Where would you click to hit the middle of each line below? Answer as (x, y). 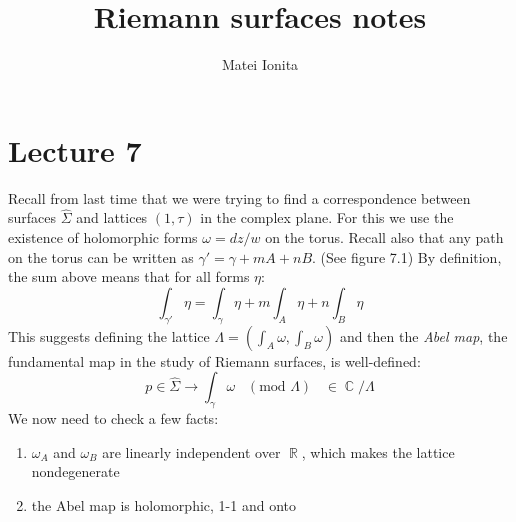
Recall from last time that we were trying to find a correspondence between (239, 197)
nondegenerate (75, 471)
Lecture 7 (75, 149)
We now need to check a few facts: (113, 418)
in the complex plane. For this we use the (327, 217)
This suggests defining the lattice (109, 335)
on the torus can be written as (101, 256)
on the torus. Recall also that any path (384, 237)
